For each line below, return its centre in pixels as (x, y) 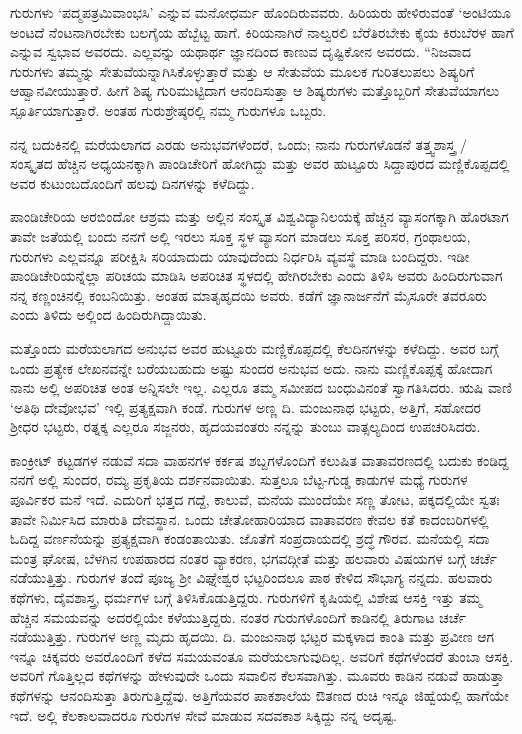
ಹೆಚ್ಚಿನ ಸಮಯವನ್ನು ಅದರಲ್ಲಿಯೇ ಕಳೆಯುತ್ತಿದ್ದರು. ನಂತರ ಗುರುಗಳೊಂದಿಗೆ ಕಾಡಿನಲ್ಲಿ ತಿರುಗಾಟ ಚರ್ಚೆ (238, 616)
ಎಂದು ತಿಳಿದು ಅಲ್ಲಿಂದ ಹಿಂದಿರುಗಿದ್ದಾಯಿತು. (108, 314)
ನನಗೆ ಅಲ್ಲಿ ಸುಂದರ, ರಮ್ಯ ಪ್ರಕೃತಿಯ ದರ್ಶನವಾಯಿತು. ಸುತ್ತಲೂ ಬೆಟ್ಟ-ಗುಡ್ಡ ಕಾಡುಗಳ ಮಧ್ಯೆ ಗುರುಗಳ (239, 479)
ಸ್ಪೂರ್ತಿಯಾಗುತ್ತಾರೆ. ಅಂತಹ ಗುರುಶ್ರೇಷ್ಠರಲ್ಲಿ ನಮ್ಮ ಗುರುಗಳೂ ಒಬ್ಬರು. (168, 109)
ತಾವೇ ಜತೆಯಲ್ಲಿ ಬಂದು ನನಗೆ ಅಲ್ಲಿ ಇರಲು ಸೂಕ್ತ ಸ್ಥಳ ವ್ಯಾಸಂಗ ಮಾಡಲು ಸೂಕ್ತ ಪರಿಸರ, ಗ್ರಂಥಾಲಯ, (240, 235)
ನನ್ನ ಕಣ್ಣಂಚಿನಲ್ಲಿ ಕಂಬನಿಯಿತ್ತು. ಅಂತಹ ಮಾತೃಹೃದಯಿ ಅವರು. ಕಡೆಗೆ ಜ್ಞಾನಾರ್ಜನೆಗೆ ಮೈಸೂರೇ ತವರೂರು (248, 294)
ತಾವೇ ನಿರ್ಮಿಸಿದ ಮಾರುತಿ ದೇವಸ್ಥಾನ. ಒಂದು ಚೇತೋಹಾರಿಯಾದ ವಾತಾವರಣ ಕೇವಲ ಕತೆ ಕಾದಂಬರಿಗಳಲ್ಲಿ (249, 518)
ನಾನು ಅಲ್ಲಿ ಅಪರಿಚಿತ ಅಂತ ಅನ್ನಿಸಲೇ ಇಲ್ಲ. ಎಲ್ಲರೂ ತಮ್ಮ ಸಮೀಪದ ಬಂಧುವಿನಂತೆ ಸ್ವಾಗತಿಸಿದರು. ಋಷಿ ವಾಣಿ (261, 387)
